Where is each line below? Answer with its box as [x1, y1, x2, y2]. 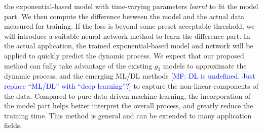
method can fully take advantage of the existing [4, 60, 153, 71]
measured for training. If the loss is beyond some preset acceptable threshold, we [4, 21, 255, 31]
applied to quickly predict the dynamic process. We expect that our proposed [4, 50, 244, 60]
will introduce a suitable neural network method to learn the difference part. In [4, 30, 250, 41]
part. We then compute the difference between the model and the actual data [4, 11, 245, 21]
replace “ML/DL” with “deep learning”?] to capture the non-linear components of [4, 80, 258, 91]
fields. [4, 120, 22, 130]
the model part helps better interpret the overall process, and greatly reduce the [4, 100, 253, 111]
